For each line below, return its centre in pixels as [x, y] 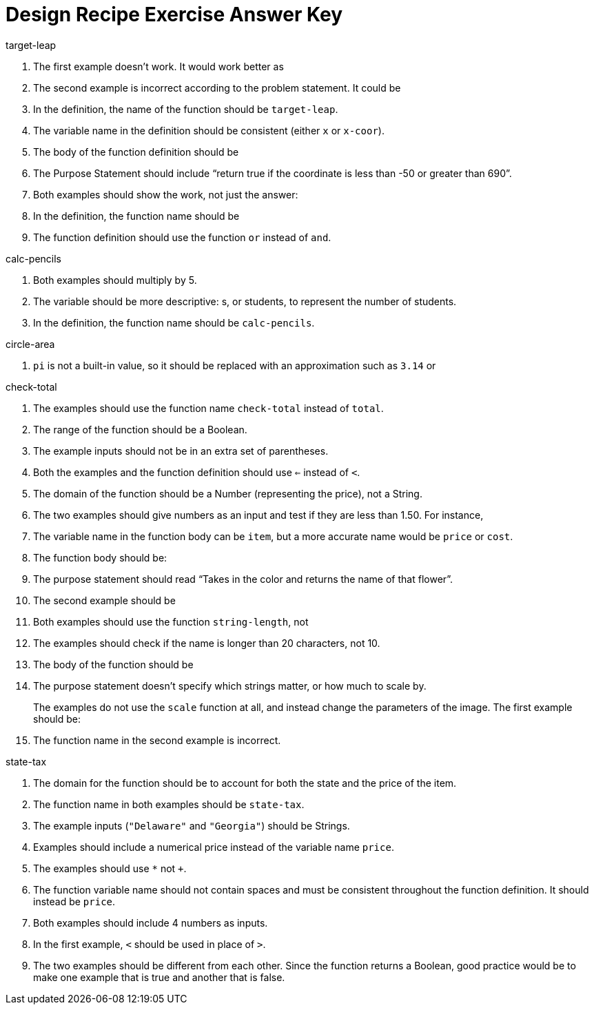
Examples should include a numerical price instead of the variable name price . [214, 847]
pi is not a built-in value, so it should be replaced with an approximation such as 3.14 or [235, 365]
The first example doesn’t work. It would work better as [158, 66]
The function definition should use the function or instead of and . [182, 237]
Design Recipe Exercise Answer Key [174, 14]
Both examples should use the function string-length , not [171, 621]
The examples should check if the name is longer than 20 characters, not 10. [207, 643]
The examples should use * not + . [110, 868]
